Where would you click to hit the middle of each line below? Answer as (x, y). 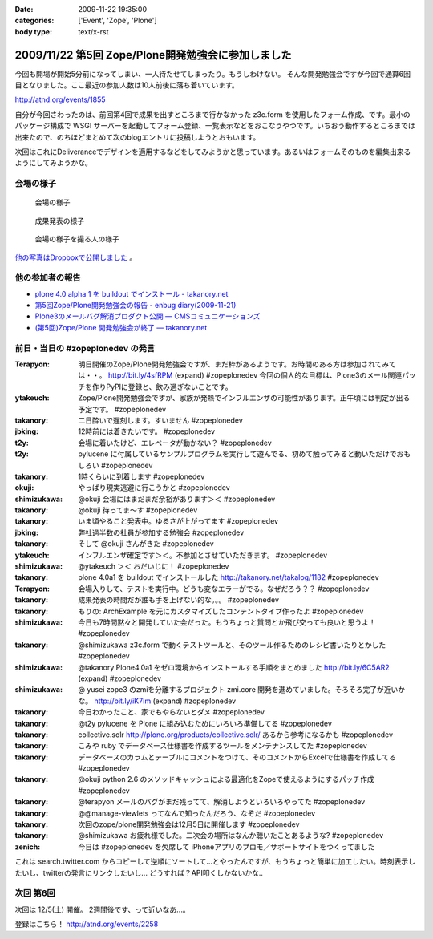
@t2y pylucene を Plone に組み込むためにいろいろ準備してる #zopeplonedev (205, 723)
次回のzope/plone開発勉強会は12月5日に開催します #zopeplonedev (189, 824)
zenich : (28, 847)
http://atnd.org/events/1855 (60, 99)
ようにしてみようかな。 (53, 163)
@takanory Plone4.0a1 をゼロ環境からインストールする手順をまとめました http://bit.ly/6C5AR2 (234, 667)
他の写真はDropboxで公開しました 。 (76, 257)
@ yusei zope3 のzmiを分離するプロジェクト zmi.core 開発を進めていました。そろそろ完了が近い (238, 690)
